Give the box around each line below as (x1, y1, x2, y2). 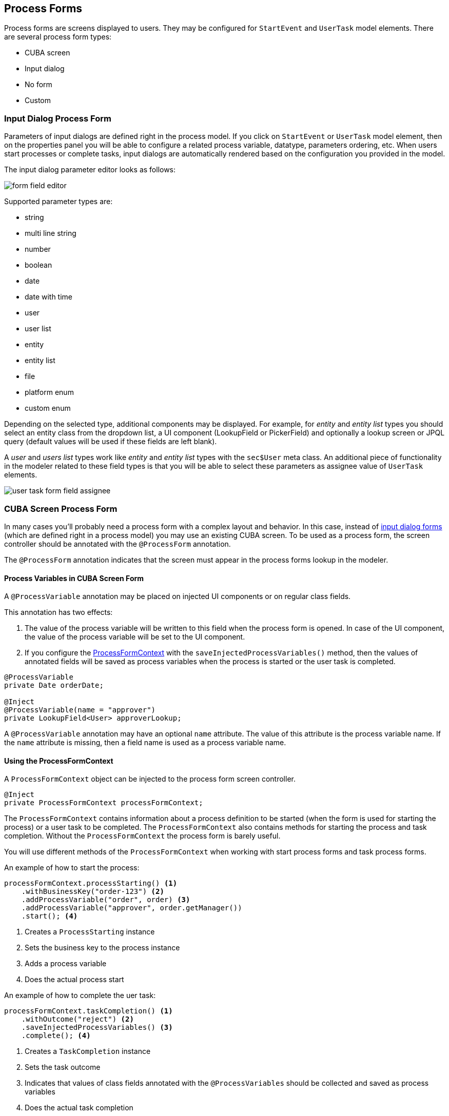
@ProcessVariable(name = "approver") (4, 706, 156, 714)
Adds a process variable (25, 959, 107, 968)
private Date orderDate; (4, 681, 104, 690)
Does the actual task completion (25, 1103, 133, 1112)
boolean (25, 261, 52, 270)
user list (25, 324, 51, 333)
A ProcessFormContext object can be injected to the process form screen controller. (4, 774, 296, 784)
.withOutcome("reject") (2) (21, 1015, 134, 1024)
